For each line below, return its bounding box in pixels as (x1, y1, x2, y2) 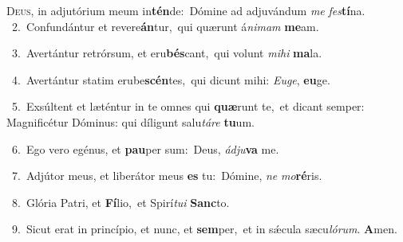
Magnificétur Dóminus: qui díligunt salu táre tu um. (6, 113, 255, 130)
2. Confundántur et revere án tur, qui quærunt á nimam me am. (11, 18, 319, 34)
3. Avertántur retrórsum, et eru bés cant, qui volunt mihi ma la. (11, 45, 322, 61)
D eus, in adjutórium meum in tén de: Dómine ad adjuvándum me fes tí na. (6, 2, 365, 18)
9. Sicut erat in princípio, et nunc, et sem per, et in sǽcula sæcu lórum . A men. (11, 221, 397, 237)
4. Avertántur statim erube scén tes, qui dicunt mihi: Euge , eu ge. (11, 71, 330, 88)
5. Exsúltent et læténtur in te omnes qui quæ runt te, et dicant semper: (11, 98, 365, 115)
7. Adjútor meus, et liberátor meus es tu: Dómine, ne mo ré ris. (11, 167, 322, 184)
